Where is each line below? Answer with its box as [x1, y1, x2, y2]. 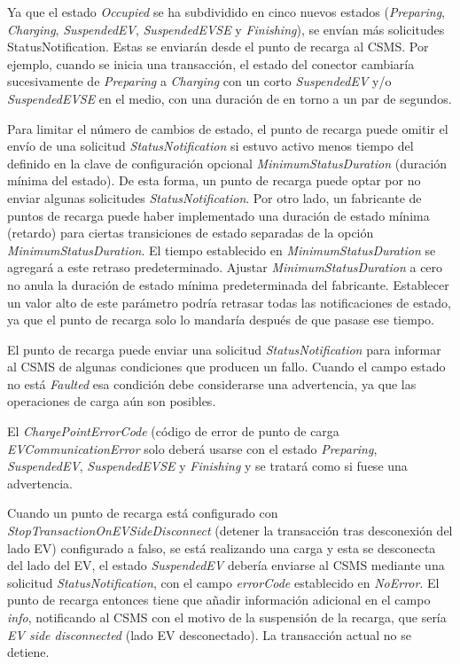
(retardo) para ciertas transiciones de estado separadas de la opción [7, 223, 374, 242]
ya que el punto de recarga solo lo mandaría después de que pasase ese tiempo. [7, 310, 434, 329]
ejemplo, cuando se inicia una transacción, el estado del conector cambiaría [7, 54, 415, 73]
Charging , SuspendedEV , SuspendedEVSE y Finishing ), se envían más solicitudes [7, 20, 445, 38]
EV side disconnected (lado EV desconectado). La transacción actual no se [7, 625, 411, 644]
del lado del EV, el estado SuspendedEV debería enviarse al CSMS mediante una [7, 556, 445, 574]
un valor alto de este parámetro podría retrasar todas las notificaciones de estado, [7, 293, 451, 311]
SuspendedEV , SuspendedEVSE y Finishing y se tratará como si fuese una [7, 457, 408, 475]
